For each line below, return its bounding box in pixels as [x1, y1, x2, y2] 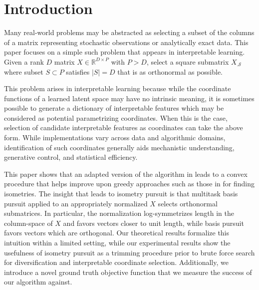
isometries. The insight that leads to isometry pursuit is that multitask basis [4, 188, 238, 199]
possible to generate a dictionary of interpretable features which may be [4, 103, 224, 113]
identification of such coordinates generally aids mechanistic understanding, [4, 142, 235, 152]
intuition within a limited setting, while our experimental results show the [4, 237, 231, 247]
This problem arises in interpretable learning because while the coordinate [4, 83, 231, 94]
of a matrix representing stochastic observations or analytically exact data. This [4, 37, 249, 47]
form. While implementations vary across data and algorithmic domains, [4, 132, 226, 143]
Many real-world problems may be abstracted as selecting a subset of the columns [4, 27, 255, 38]
